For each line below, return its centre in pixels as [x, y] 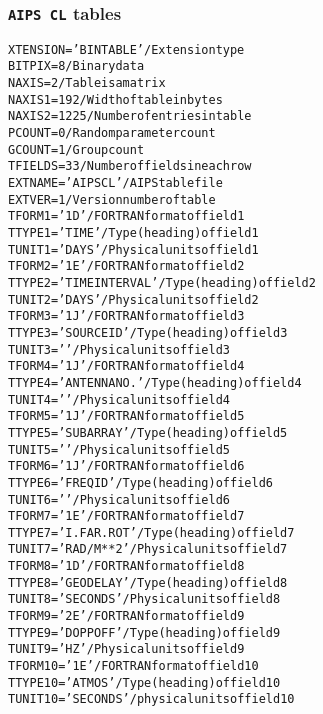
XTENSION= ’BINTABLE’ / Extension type [126, 49]
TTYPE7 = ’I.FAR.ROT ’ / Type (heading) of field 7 [151, 532]
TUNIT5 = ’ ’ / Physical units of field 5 [119, 449]
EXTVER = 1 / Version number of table [112, 199]
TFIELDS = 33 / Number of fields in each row [130, 166]
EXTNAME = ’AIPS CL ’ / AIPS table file [115, 183]
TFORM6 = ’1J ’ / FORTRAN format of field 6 [126, 466]
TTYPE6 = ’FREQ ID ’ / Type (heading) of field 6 [140, 482]
